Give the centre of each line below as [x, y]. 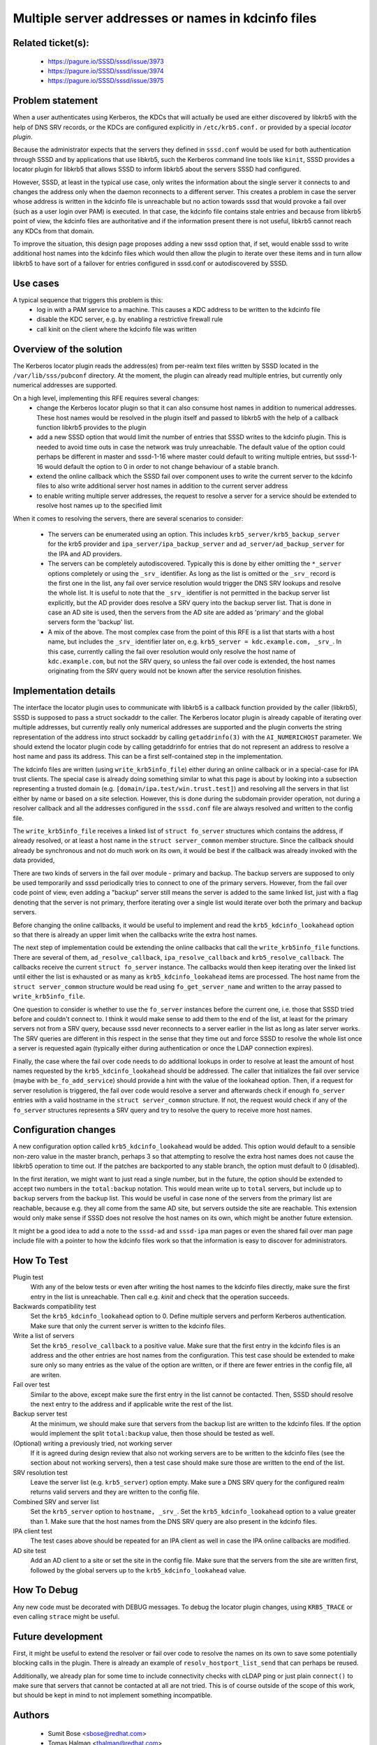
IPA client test [32, 1531]
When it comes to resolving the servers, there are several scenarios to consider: [128, 518]
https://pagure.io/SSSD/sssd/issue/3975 [106, 81]
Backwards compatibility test [55, 1307]
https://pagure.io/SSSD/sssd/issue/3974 [106, 70]
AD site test [30, 1550]
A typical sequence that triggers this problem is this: [88, 299]
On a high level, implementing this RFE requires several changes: [106, 398]
